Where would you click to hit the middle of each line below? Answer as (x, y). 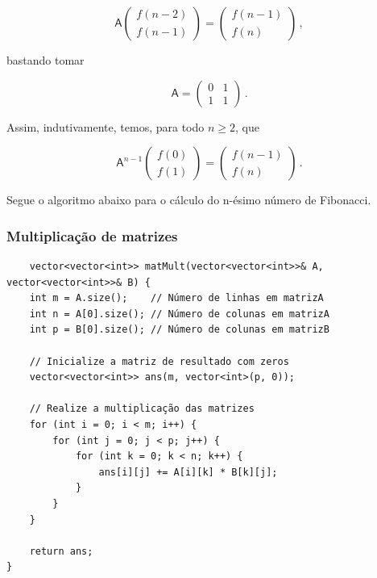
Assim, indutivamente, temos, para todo (106, 126)
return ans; (61, 551)
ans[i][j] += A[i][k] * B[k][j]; (188, 472)
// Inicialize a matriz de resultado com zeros (159, 361)
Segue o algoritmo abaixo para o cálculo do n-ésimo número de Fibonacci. (189, 200)
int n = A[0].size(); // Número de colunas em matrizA (179, 314)
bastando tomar (46, 60)
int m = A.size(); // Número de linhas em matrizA (176, 298)
